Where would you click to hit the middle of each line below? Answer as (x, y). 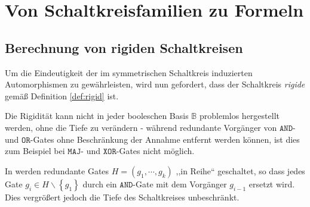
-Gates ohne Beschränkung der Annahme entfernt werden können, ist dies (165, 139)
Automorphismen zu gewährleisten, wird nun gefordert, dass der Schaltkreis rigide (155, 84)
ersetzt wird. (272, 184)
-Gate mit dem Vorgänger (180, 184)
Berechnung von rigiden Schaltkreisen (124, 47)
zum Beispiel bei (35, 151)
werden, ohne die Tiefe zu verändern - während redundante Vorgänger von (141, 127)
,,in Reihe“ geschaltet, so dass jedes (240, 170)
